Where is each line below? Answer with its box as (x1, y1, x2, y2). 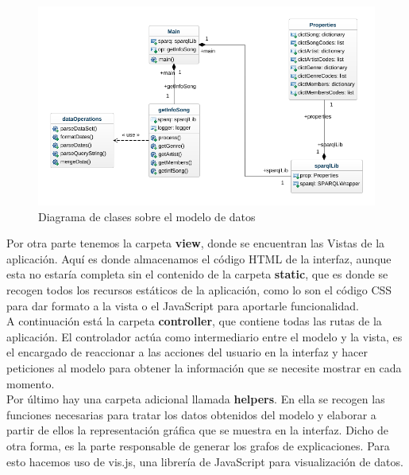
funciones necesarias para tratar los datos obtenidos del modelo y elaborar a (6, 406, 376, 422)
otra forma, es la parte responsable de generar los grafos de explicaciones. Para (6, 437, 390, 454)
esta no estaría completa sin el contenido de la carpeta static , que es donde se (6, 266, 388, 282)
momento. (6, 375, 55, 391)
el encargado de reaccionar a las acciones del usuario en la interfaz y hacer (6, 344, 368, 360)
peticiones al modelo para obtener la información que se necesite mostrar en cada (6, 359, 402, 376)
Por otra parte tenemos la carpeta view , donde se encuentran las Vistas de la (6, 235, 385, 251)
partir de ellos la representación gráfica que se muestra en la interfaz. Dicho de (6, 422, 389, 438)
